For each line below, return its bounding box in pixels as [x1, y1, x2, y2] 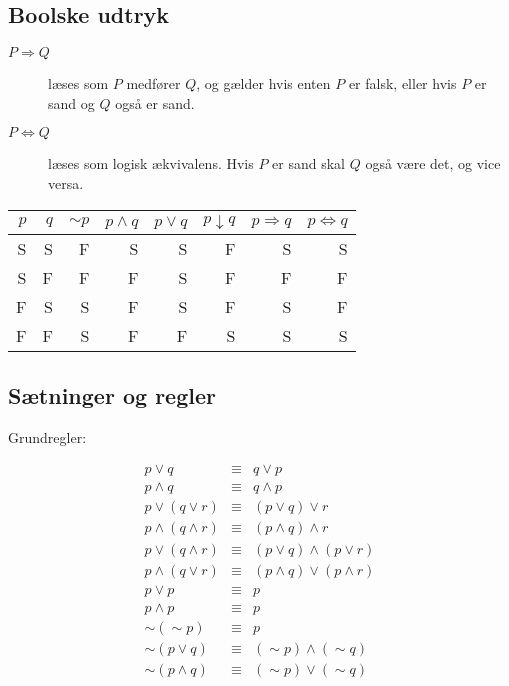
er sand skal [272, 153, 345, 174]
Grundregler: [8, 426, 87, 447]
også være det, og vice [365, 153, 501, 174]
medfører [126, 73, 181, 94]
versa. [48, 172, 84, 193]
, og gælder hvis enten [196, 73, 331, 94]
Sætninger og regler [8, 379, 216, 410]
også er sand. [115, 92, 195, 113]
